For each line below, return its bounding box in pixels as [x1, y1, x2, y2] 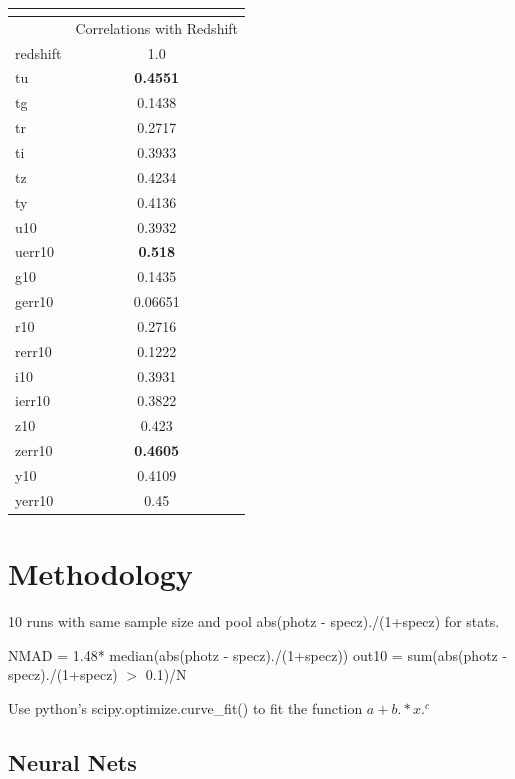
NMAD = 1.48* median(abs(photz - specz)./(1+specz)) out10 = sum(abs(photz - [8, 644, 508, 665]
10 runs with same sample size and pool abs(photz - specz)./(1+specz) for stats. [8, 611, 500, 631]
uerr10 [15, 241, 54, 262]
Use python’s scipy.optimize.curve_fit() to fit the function [8, 697, 363, 718]
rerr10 [15, 340, 52, 361]
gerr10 [15, 291, 54, 312]
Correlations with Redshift [75, 17, 239, 38]
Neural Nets [8, 746, 137, 777]
